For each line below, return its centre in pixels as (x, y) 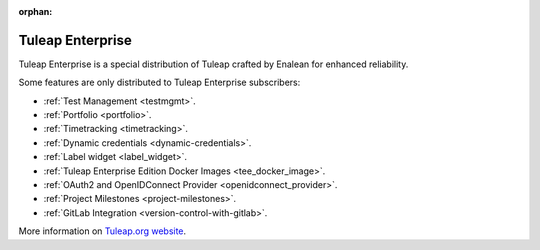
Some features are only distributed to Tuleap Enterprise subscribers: (159, 82)
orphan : (35, 11)
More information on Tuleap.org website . (102, 231)
